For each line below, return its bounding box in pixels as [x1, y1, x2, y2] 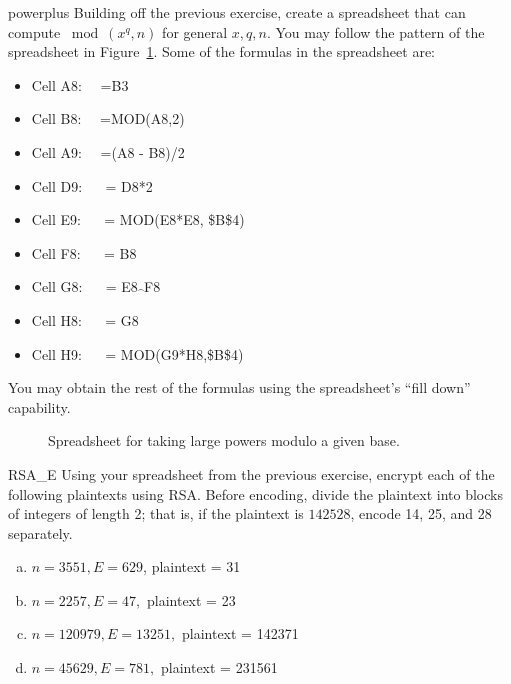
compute [8, 21, 61, 42]
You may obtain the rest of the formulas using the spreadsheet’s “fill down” [8, 377, 471, 398]
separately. [8, 522, 73, 543]
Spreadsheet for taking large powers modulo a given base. [48, 430, 400, 451]
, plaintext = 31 [143, 556, 241, 577]
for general [162, 21, 228, 42]
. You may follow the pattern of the [266, 21, 485, 42]
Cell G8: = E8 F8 [31, 276, 161, 297]
